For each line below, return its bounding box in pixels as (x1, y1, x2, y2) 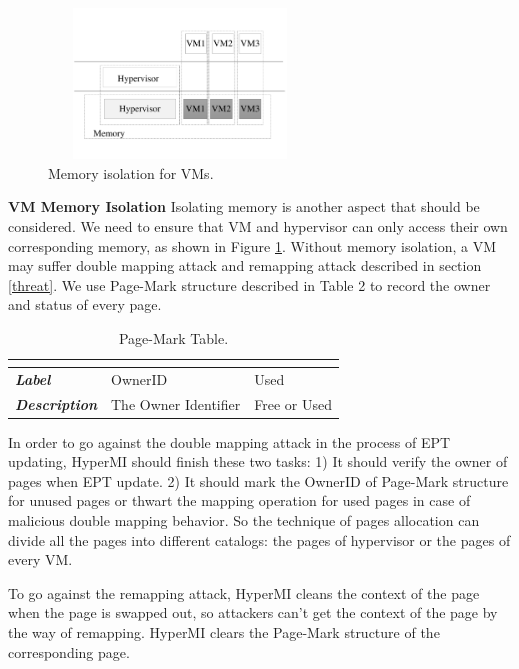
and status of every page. (8, 294, 162, 315)
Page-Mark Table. (118, 327, 229, 348)
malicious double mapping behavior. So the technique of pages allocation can (8, 510, 480, 531)
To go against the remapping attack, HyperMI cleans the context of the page (8, 582, 480, 603)
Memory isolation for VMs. (48, 162, 214, 183)
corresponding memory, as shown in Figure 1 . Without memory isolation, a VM (8, 235, 497, 256)
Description (15, 393, 98, 414)
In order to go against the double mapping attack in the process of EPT (8, 431, 451, 452)
